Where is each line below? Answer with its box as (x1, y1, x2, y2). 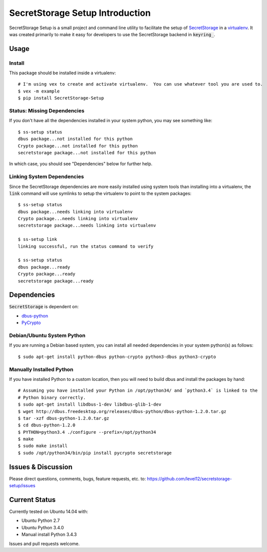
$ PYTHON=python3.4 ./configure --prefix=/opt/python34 (18, 429, 156, 435)
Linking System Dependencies (9, 173, 84, 180)
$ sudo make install (18, 443, 68, 449)
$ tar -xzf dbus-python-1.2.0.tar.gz (18, 415, 110, 421)
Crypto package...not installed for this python (18, 143, 138, 148)
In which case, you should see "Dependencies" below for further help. (9, 161, 153, 167)
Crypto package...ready (18, 271, 76, 277)
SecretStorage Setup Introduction (9, 7, 151, 18)
